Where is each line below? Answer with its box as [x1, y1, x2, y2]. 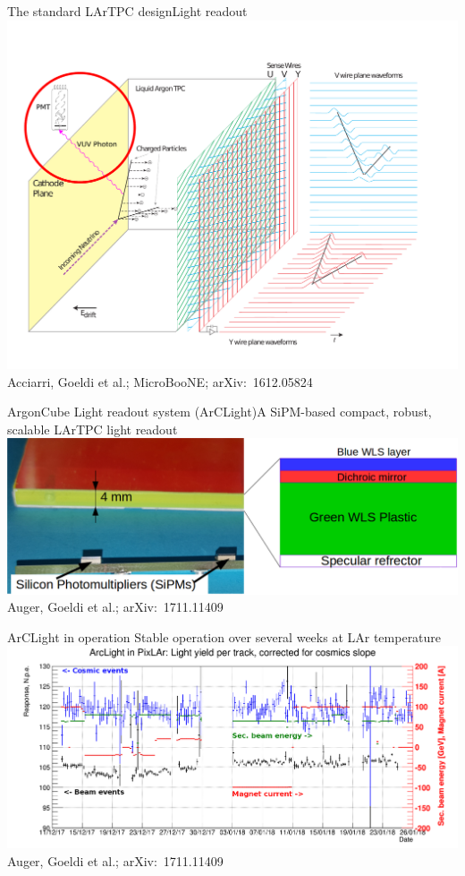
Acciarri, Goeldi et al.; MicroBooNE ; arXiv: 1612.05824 [7, 372, 313, 391]
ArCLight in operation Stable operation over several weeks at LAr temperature [7, 627, 442, 646]
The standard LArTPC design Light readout [7, 2, 248, 20]
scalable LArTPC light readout [7, 419, 178, 438]
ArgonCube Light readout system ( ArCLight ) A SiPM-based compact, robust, [7, 402, 432, 421]
